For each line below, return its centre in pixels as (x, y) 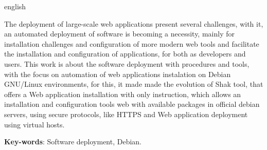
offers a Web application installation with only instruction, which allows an (123, 94)
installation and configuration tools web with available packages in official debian (132, 104)
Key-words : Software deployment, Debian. (73, 142)
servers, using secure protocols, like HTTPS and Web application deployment (126, 114)
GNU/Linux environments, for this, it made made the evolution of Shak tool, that (134, 84)
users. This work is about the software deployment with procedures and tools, (127, 63)
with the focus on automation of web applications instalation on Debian (118, 74)
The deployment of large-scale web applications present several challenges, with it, (134, 23)
